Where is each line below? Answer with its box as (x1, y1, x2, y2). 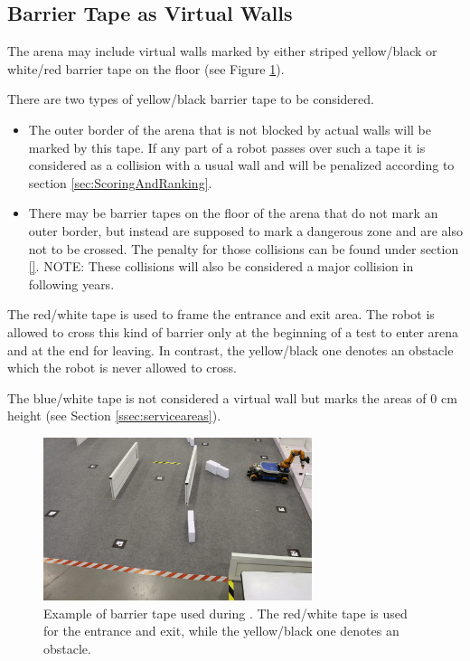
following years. (28, 274, 115, 293)
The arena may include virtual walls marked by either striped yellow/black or (7, 42, 437, 61)
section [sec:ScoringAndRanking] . (28, 173, 212, 192)
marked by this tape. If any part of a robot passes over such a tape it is (28, 137, 426, 156)
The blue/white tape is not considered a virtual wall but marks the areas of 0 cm (7, 388, 457, 407)
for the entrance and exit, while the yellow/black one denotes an (43, 621, 399, 640)
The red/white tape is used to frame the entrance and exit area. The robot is (7, 305, 435, 324)
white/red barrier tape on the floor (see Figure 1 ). (7, 59, 285, 78)
